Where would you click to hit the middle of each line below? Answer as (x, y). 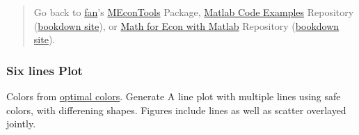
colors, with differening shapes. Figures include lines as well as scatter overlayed (176, 110)
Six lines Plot (45, 70)
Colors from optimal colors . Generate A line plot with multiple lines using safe (174, 96)
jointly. (21, 124)
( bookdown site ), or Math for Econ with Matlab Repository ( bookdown (186, 25)
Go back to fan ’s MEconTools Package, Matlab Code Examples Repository (194, 12)
